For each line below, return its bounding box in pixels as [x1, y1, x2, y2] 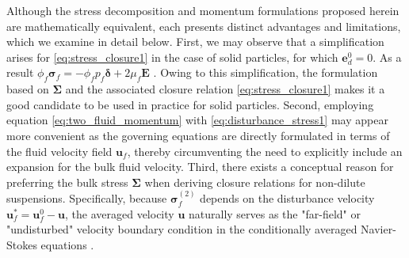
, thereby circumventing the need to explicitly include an [127, 142, 403, 159]
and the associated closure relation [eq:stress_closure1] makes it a [65, 81, 385, 97]
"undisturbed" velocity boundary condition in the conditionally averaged [6, 221, 357, 237]
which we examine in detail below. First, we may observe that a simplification [6, 33, 384, 50]
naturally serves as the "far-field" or [188, 205, 361, 222]
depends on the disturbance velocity [200, 190, 375, 207]
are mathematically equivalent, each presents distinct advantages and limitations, [6, 17, 401, 34]
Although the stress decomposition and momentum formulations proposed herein [6, 2, 399, 18]
